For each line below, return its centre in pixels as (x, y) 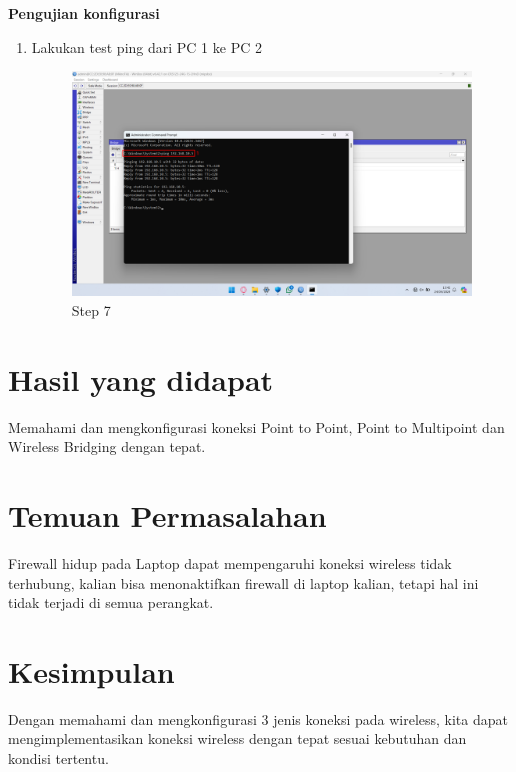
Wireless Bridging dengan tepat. (107, 446)
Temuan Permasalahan (167, 514)
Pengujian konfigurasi (84, 13)
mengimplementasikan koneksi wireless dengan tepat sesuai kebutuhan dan (237, 738)
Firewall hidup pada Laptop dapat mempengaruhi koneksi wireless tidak (230, 562)
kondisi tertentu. (58, 758)
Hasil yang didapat (141, 378)
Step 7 (91, 309)
